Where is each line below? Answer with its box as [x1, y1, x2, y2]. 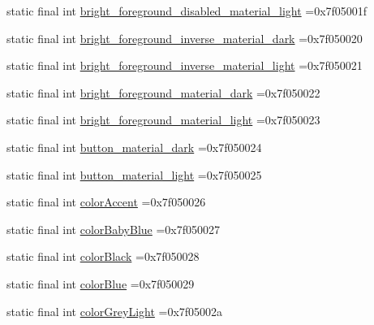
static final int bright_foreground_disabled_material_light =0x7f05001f [6, 2, 368, 19]
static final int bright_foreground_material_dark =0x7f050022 [6, 84, 320, 101]
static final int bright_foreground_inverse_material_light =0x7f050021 [6, 57, 363, 74]
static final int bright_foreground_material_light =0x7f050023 [6, 111, 320, 128]
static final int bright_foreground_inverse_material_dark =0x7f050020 [6, 29, 363, 46]
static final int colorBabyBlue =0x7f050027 [6, 220, 221, 237]
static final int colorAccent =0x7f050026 [6, 193, 206, 210]
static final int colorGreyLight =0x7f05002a [6, 302, 223, 319]
